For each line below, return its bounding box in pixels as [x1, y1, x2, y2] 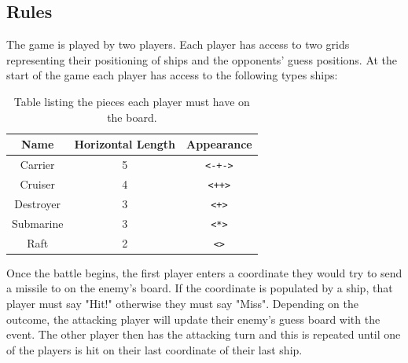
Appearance [186, 136, 252, 152]
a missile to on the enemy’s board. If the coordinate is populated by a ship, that [6, 280, 393, 296]
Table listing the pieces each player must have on [13, 93, 250, 109]
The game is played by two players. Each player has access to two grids [6, 36, 350, 53]
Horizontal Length [74, 136, 176, 152]
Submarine [12, 214, 64, 231]
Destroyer [14, 195, 61, 211]
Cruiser [20, 175, 55, 192]
